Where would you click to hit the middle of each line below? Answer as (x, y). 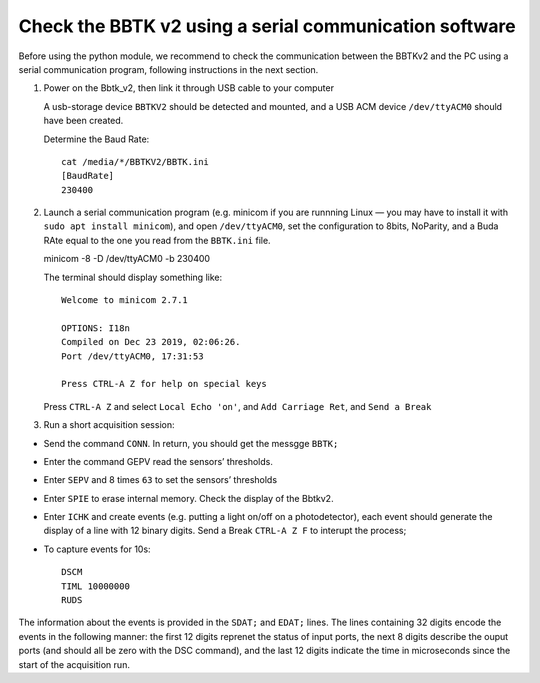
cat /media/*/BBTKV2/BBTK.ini (135, 161)
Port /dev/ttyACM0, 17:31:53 (132, 356)
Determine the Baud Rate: (96, 139)
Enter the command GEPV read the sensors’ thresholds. (158, 461)
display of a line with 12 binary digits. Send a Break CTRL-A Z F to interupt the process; (225, 531)
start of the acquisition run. (74, 664)
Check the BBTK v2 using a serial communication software (267, 26)
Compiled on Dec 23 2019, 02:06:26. (151, 342)
